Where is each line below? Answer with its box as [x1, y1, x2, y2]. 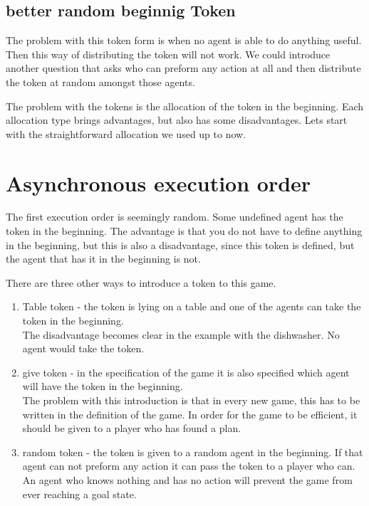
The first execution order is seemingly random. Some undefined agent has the [6, 209, 343, 224]
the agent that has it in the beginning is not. [6, 251, 201, 266]
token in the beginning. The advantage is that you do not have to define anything [6, 223, 363, 238]
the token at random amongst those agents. [6, 74, 195, 89]
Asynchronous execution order [6, 168, 311, 197]
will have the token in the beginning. [22, 379, 183, 394]
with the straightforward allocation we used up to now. [6, 126, 246, 141]
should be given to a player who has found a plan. [22, 421, 241, 436]
